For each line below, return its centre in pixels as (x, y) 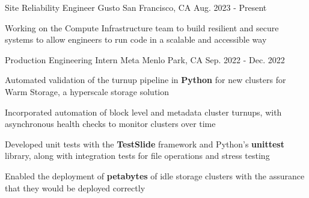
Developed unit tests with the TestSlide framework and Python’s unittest (145, 144)
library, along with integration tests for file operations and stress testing (137, 156)
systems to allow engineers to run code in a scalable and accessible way (136, 39)
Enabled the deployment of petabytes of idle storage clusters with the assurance (155, 175)
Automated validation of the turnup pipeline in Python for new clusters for (145, 80)
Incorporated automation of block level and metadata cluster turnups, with (143, 112)
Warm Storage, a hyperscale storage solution (87, 91)
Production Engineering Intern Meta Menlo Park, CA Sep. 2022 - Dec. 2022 (145, 59)
